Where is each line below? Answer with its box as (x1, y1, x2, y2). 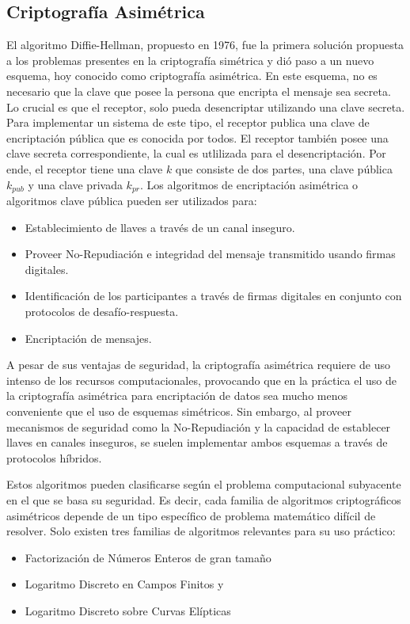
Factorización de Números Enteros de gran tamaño (25, 549, 271, 565)
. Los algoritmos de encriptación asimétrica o (140, 176, 359, 192)
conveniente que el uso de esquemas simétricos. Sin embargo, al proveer (6, 402, 352, 419)
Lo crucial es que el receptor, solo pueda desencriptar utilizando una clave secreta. (6, 98, 405, 115)
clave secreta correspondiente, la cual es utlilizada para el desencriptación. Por (6, 145, 386, 162)
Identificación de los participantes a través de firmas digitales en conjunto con (25, 287, 402, 304)
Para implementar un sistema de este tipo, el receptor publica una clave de (6, 114, 370, 131)
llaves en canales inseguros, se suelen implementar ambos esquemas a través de (6, 434, 388, 451)
